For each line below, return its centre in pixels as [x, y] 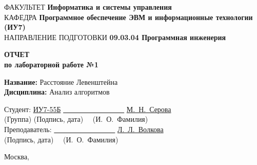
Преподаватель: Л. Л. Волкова [84, 129]
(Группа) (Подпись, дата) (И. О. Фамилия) [76, 119]
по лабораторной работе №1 [51, 64]
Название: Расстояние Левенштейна [61, 81]
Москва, [17, 157]
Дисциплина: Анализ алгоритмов [57, 92]
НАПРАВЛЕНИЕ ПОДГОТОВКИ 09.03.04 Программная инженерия [115, 37]
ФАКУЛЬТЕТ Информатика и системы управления [88, 7]
